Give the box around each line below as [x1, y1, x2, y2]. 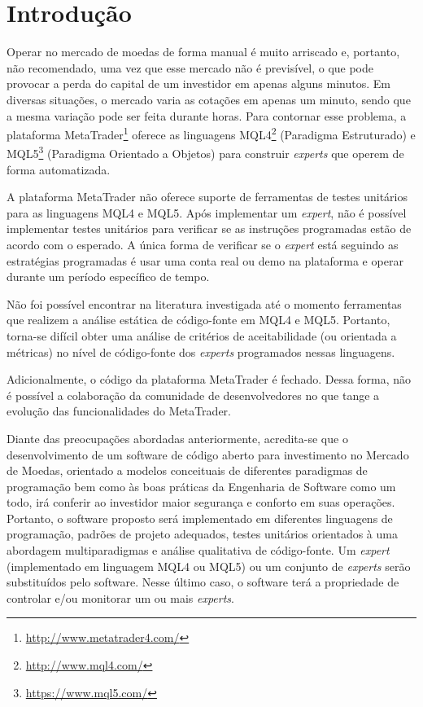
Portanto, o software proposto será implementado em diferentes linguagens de [7, 509, 393, 526]
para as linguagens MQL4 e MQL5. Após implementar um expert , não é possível [7, 204, 407, 221]
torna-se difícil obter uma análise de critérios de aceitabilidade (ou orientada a [7, 327, 397, 344]
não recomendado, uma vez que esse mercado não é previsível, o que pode [7, 59, 374, 76]
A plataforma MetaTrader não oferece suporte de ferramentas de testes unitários [7, 188, 408, 205]
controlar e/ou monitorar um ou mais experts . [7, 589, 234, 606]
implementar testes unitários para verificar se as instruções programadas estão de [7, 220, 412, 237]
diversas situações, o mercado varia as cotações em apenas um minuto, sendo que [7, 90, 411, 108]
